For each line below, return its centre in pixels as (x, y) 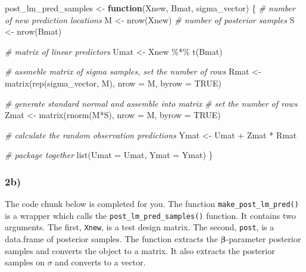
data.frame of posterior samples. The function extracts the (111, 239)
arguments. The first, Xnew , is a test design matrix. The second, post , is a (140, 227)
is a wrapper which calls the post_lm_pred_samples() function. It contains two (150, 215)
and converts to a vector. (100, 262)
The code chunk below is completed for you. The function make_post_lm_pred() (152, 204)
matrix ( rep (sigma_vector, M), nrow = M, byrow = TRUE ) (113, 83)
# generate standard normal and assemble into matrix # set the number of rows (151, 103)
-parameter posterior (263, 239)
